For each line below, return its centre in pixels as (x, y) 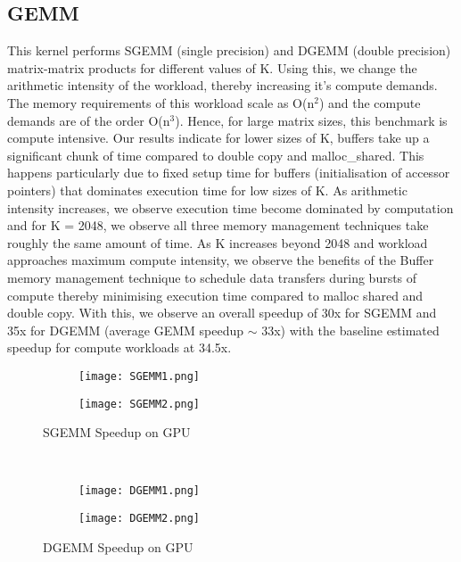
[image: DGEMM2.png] (140, 519)
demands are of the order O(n (89, 120)
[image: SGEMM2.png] (140, 404)
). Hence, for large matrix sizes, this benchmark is (311, 120)
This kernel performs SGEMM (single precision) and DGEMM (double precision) (229, 50)
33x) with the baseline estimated (350, 330)
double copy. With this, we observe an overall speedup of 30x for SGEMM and (222, 313)
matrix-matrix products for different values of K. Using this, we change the (212, 67)
